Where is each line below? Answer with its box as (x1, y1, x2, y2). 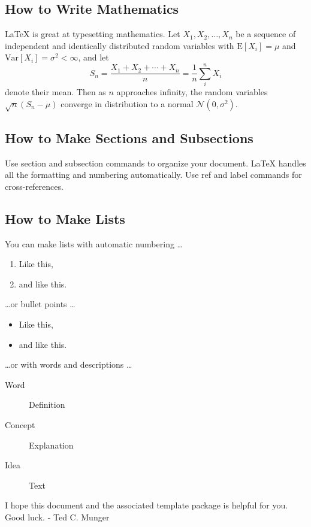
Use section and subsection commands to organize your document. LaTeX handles (5, 156, 306, 169)
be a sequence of (235, 28, 296, 40)
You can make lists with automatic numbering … (5, 237, 183, 250)
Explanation (29, 438, 74, 451)
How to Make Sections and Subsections (5, 128, 253, 147)
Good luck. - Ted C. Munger (5, 510, 110, 523)
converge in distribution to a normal (61, 97, 194, 110)
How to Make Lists (5, 209, 125, 228)
